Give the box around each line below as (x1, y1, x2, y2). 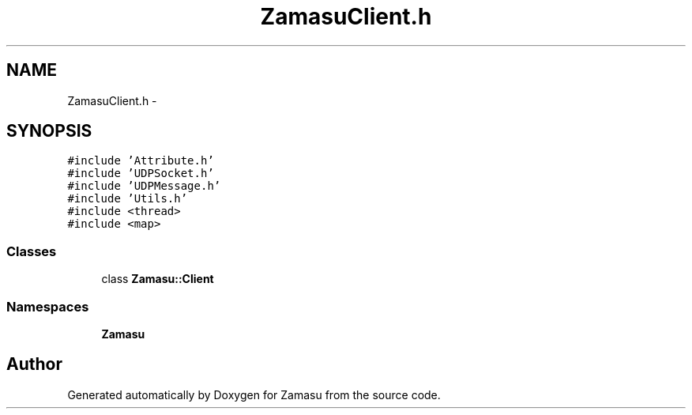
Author (6, 354, 62, 375)
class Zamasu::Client (101, 272, 214, 286)
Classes (6, 243, 57, 259)
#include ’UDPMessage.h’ (67, 179, 221, 193)
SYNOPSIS (6, 121, 92, 141)
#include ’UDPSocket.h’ (67, 167, 214, 180)
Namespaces (6, 298, 89, 315)
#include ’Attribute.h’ (67, 154, 214, 168)
